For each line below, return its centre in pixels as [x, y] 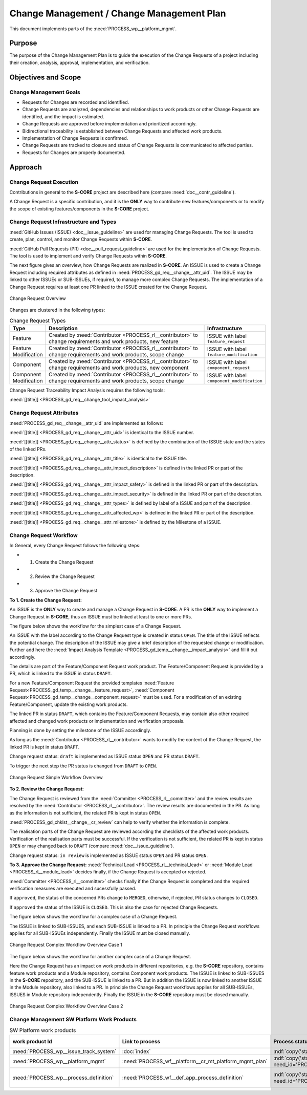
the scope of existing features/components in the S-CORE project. [79, 209]
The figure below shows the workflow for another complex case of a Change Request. [100, 956]
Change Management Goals [45, 92]
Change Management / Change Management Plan [118, 13]
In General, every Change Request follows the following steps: [75, 546]
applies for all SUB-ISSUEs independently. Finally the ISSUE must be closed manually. [100, 933]
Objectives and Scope [45, 77]
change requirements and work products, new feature [114, 341]
